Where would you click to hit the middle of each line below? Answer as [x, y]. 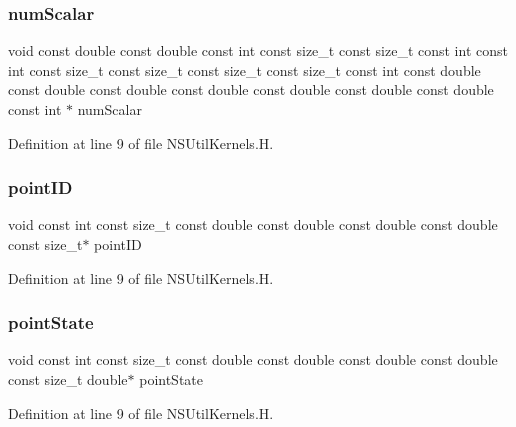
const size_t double [68, 379]
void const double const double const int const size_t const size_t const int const [258, 50]
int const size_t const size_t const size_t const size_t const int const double [244, 69]
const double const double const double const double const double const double [251, 89]
